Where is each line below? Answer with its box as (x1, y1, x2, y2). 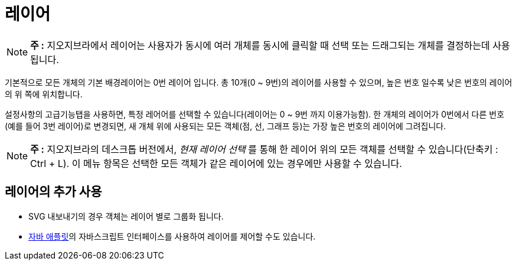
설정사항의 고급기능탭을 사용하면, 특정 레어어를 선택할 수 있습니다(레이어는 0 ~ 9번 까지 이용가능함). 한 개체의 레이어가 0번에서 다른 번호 (5, 109, 505, 119)
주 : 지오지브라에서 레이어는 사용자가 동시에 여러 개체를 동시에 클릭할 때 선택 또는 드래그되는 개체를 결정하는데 (30, 39, 490, 51)
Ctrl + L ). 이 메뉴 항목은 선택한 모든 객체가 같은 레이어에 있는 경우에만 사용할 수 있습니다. (30, 157, 402, 169)
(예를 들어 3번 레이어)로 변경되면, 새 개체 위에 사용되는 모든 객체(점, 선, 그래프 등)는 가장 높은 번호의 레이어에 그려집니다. (5, 120, 446, 131)
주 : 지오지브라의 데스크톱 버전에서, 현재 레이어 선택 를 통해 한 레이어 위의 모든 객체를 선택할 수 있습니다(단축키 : (30, 143, 498, 155)
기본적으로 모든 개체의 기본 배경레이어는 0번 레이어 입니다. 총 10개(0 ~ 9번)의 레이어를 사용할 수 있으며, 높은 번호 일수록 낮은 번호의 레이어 (5, 77, 512, 87)
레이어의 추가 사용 (5, 184, 102, 199)
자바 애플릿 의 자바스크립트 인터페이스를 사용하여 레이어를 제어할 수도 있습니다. (28, 231, 316, 241)
